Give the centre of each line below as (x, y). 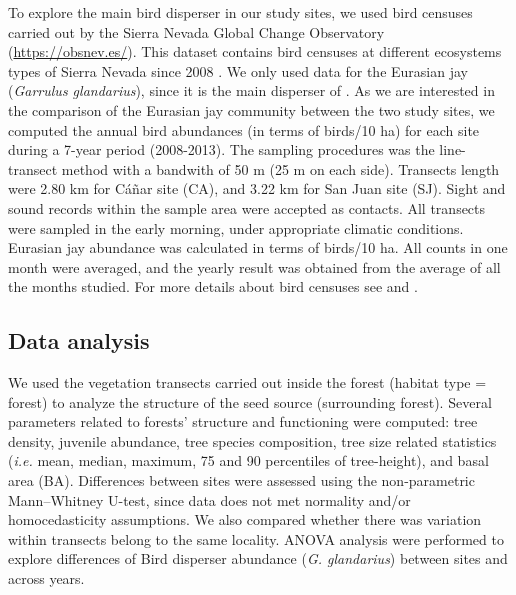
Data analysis (79, 340)
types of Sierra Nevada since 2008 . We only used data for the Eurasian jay (238, 70)
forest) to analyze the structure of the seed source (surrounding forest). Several (250, 401)
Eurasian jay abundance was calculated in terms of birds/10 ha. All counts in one (258, 247)
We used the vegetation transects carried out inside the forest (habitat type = (247, 382)
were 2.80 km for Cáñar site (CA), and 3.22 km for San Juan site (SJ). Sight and (257, 188)
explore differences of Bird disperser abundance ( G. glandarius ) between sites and (258, 558)
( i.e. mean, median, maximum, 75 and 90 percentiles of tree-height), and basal (248, 460)
